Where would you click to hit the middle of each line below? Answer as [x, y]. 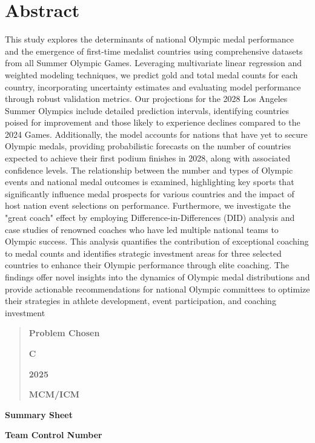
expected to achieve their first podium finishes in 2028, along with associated [148, 158]
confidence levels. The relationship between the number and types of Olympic [149, 170]
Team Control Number [54, 435]
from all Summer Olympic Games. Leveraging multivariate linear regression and [154, 63]
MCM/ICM [54, 394]
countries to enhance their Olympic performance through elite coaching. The [147, 265]
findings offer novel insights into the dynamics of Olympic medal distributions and [157, 277]
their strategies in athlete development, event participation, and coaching [141, 301]
